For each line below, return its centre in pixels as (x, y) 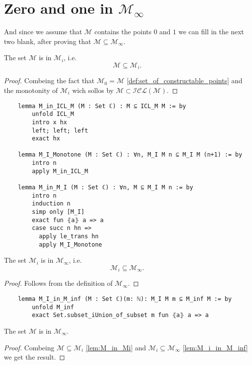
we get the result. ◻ (34, 357)
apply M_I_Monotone (70, 244)
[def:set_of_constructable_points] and (184, 80)
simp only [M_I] (58, 212)
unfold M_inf (53, 307)
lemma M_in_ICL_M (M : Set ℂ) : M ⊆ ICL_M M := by (102, 106)
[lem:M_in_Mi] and (116, 347)
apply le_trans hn (69, 237)
